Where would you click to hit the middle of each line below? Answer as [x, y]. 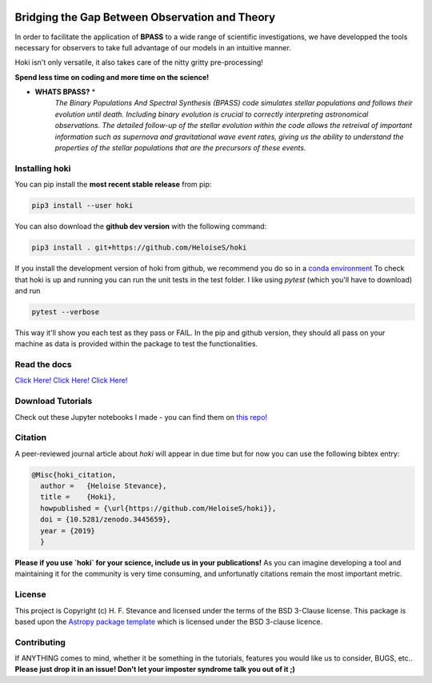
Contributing [40, 642]
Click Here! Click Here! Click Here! [71, 381]
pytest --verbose [66, 312]
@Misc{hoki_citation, [74, 475]
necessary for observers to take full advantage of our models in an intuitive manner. [153, 47]
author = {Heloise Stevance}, [104, 486]
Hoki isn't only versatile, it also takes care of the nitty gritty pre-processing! [139, 62]
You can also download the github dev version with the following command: [141, 226]
